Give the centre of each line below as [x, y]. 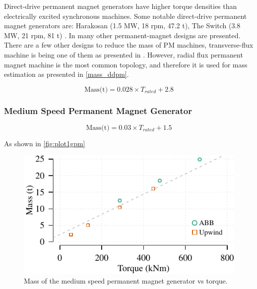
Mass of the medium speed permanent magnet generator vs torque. [126, 281]
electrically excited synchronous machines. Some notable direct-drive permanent [126, 16]
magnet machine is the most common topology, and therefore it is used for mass [126, 64]
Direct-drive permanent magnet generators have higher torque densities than [121, 6]
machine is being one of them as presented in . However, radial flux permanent [124, 54]
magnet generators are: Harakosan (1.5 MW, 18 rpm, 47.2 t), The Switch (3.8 [122, 26]
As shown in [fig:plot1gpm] [45, 143]
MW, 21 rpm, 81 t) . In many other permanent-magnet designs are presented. [122, 35]
